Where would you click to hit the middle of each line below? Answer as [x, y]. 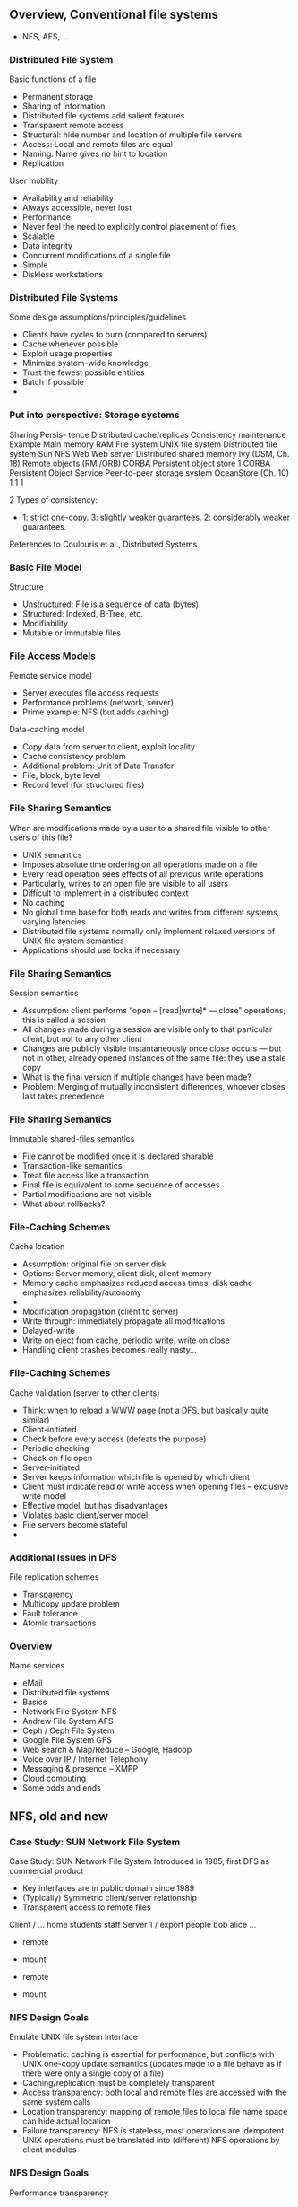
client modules [49, 2150]
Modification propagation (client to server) [100, 1312]
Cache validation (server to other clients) [85, 1393]
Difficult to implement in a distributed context [106, 893]
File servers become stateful [75, 1524]
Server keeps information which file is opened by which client [136, 1476]
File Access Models [53, 656]
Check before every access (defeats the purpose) [114, 1439]
